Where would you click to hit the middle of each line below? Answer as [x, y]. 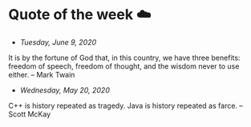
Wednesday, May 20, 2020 [65, 90]
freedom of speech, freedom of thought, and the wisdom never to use [124, 66]
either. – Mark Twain [42, 74]
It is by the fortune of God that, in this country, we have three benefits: [124, 58]
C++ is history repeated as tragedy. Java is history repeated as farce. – [125, 105]
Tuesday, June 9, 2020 [58, 42]
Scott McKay [30, 114]
